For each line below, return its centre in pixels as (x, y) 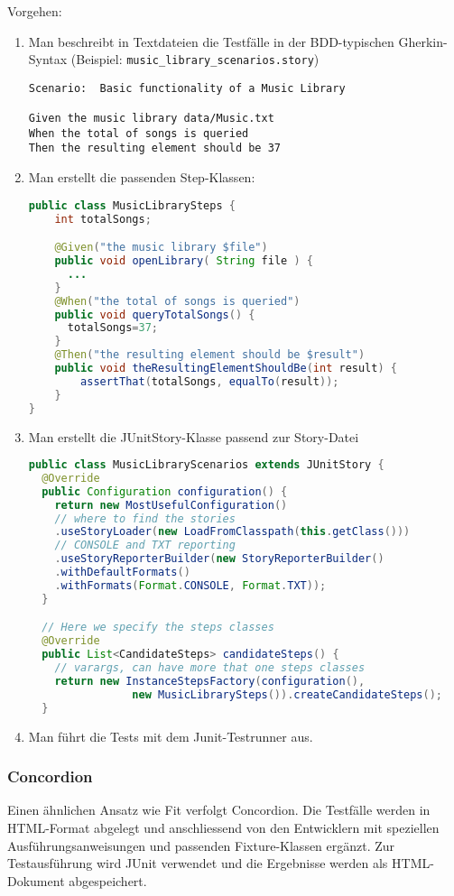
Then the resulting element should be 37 (154, 148)
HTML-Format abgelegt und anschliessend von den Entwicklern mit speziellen (223, 827)
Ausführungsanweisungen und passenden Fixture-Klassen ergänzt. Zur (201, 845)
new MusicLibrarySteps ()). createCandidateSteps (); (287, 694)
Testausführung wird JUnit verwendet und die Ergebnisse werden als (198, 863)
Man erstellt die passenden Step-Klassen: (142, 177)
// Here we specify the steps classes (158, 628)
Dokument (36, 880)
